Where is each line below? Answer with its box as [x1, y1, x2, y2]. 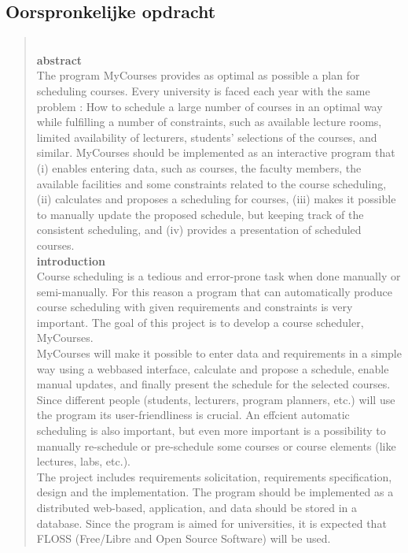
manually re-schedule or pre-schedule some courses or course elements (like [36, 437, 396, 454]
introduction [36, 252, 105, 269]
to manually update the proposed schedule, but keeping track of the [36, 206, 364, 222]
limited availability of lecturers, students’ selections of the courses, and [36, 128, 377, 145]
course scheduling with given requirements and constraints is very [36, 299, 353, 315]
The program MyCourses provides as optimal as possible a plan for [36, 67, 360, 84]
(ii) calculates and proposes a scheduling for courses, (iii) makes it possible [36, 191, 396, 207]
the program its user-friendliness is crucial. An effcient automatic [36, 406, 350, 423]
